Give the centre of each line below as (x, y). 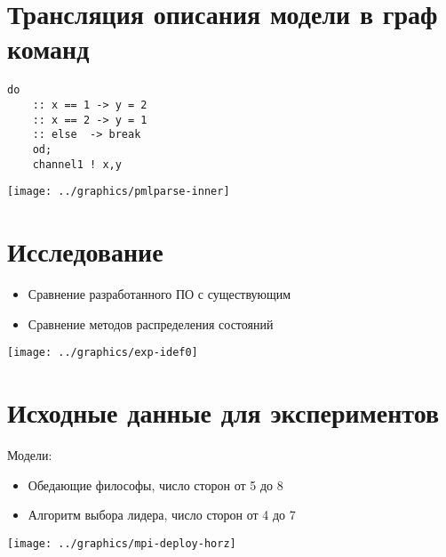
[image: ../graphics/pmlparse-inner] (119, 192)
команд (48, 48)
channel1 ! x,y (77, 164)
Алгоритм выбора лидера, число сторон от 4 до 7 (162, 515)
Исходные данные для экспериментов (223, 412)
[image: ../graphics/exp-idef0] (103, 353)
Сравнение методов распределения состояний (151, 323)
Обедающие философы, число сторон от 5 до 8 (155, 484)
